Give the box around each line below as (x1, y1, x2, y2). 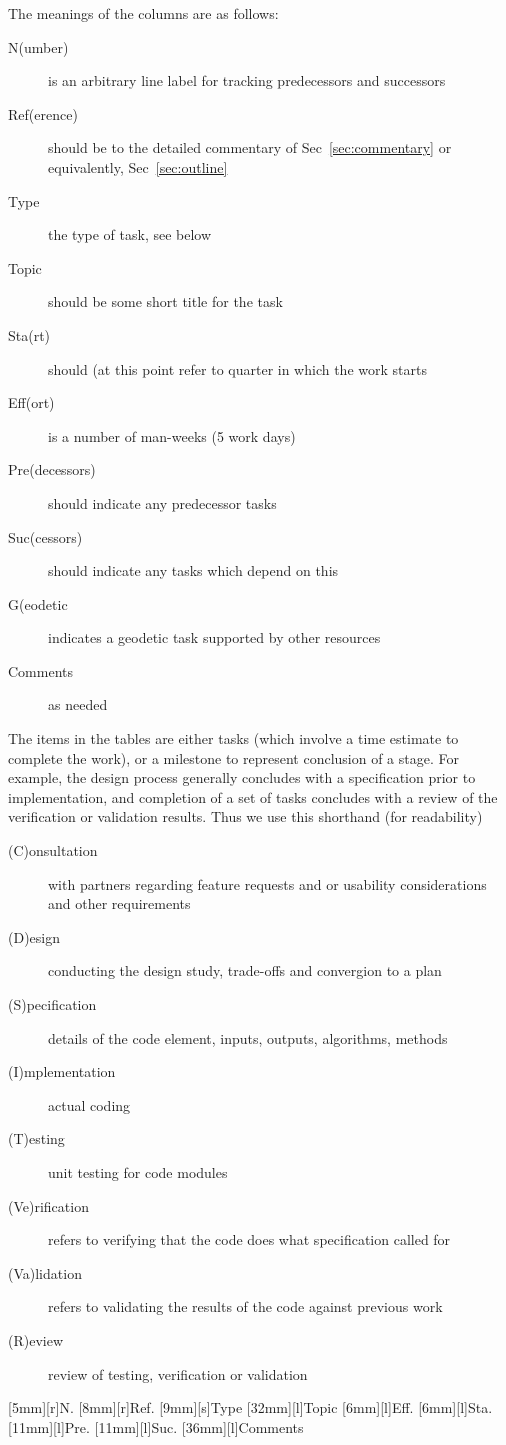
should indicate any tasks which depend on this (48, 560, 339, 581)
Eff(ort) (8, 392, 55, 413)
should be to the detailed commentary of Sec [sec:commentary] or (48, 137, 452, 158)
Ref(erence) (8, 103, 78, 124)
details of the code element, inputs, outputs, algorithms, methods (48, 1027, 448, 1048)
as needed (48, 694, 108, 715)
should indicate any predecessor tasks (48, 492, 277, 513)
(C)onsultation (8, 840, 98, 861)
